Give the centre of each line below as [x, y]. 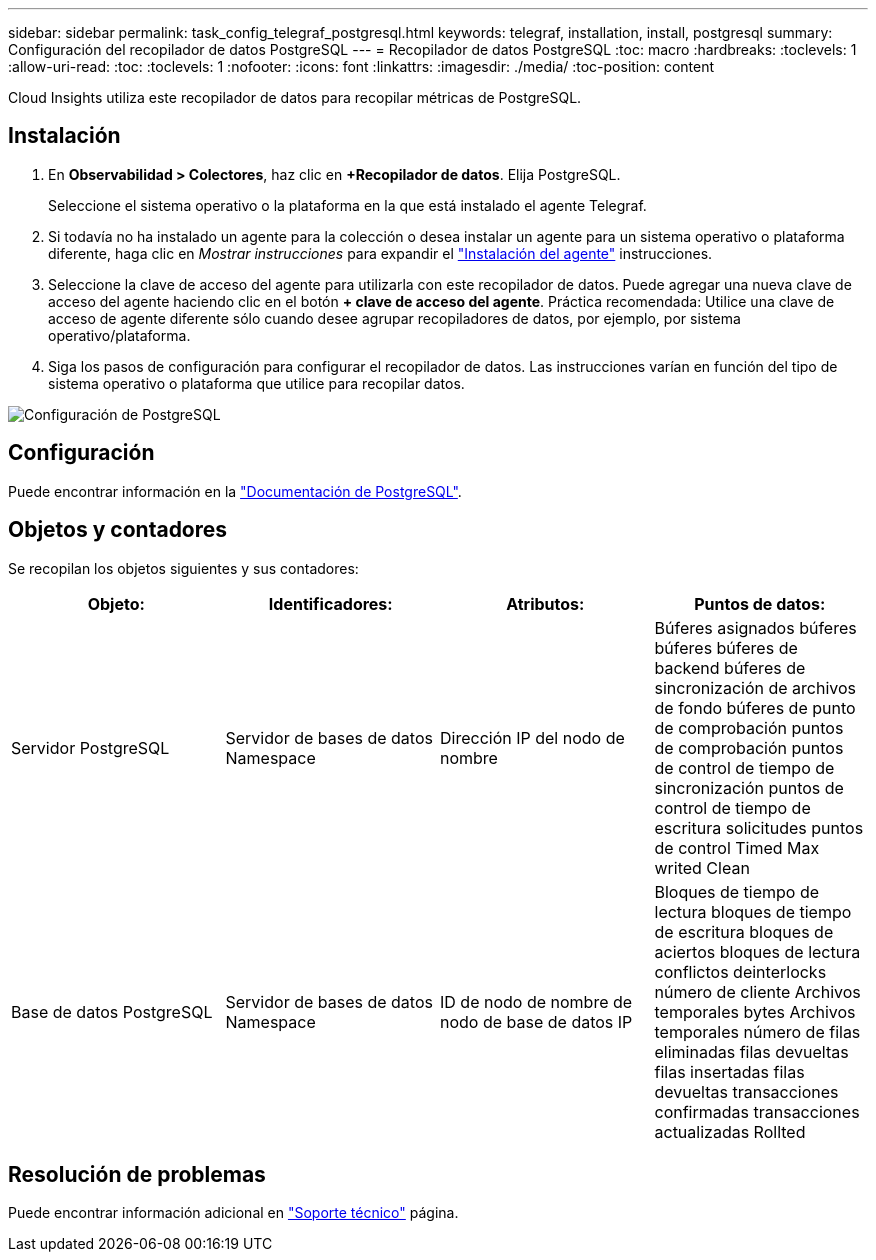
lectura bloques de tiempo [753, 911]
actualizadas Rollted [730, 1131]
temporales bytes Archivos [755, 1011]
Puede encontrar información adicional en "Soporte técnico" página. [233, 1213]
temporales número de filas [757, 1031]
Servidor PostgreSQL [90, 747]
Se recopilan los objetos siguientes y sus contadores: [183, 568]
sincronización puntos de [749, 787]
